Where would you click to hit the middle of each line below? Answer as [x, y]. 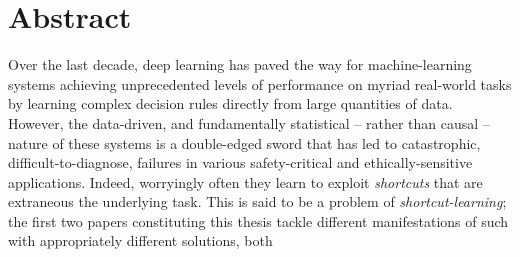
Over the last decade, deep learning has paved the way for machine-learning [240, 64]
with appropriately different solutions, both [140, 240]
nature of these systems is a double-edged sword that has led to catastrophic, [244, 142]
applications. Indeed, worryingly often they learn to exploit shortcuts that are [245, 181]
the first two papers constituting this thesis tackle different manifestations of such [258, 220]
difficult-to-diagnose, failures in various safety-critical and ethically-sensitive [240, 162]
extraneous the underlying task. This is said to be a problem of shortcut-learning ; [257, 201]
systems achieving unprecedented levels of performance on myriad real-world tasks [260, 83]
